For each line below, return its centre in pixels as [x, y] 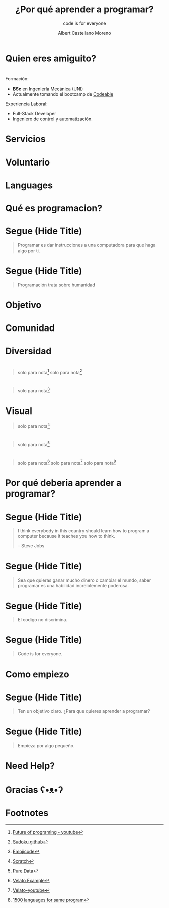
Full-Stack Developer [34, 114]
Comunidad [30, 328]
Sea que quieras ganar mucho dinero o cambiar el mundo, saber [84, 580]
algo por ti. [29, 251]
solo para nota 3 [34, 390]
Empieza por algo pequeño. [46, 746]
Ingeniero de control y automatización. [53, 119]
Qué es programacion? [54, 208]
